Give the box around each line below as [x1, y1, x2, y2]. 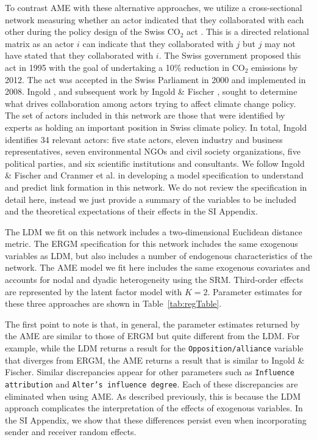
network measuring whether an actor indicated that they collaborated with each [5, 13, 304, 26]
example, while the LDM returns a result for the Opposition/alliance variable [5, 342, 304, 354]
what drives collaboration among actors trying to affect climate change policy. [5, 97, 296, 109]
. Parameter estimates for [207, 285, 302, 298]
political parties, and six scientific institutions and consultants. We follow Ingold [5, 156, 305, 169]
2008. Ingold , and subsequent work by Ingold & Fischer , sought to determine [5, 85, 297, 98]
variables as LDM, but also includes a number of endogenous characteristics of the [5, 249, 312, 262]
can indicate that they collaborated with [82, 37, 233, 50]
